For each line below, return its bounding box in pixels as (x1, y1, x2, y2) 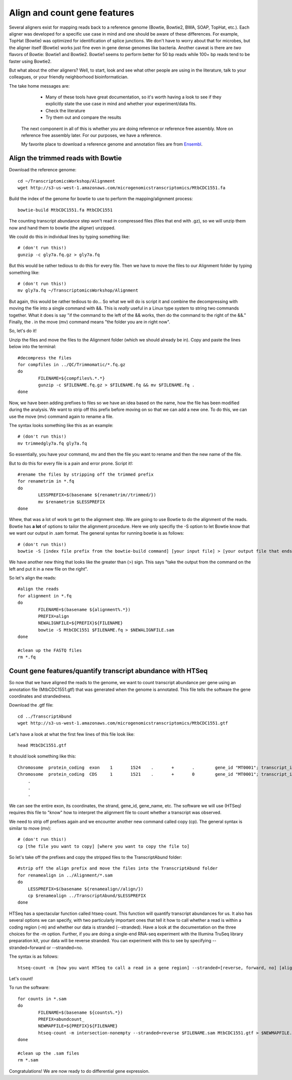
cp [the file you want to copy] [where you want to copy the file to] (18, 843, 190, 849)
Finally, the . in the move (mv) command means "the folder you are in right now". (9, 319, 170, 325)
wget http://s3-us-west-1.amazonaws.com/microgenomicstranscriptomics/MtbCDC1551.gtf (18, 721, 228, 726)
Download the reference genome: (9, 167, 76, 173)
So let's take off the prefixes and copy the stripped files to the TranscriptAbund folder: (9, 855, 182, 860)
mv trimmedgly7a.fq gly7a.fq (18, 441, 87, 446)
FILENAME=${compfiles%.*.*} (38, 375, 105, 381)
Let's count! (9, 975, 33, 981)
